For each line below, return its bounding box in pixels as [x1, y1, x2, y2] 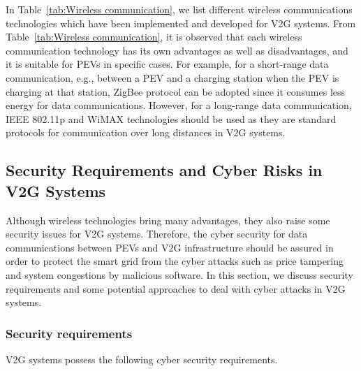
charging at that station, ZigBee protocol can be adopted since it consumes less [6, 84, 346, 99]
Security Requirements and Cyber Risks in [6, 159, 323, 181]
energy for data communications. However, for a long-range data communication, [6, 98, 352, 112]
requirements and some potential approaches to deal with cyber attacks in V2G [6, 281, 346, 296]
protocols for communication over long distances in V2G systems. [6, 125, 286, 140]
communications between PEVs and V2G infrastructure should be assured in [6, 240, 334, 254]
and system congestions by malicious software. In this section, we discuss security [6, 267, 353, 282]
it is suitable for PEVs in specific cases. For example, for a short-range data [6, 57, 329, 71]
